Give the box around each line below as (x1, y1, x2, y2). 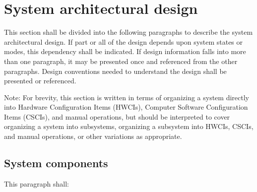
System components (4, 155, 108, 171)
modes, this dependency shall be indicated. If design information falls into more (4, 46, 246, 57)
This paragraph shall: (4, 178, 69, 189)
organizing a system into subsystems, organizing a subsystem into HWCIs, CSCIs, (4, 121, 254, 131)
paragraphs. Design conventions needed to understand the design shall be (4, 65, 227, 76)
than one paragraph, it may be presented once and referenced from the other (4, 56, 238, 66)
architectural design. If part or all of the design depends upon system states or (4, 36, 243, 47)
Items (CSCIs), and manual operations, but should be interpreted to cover (4, 111, 230, 122)
